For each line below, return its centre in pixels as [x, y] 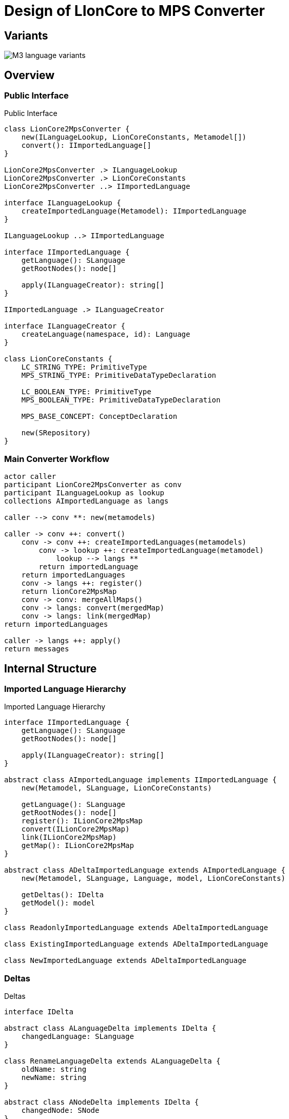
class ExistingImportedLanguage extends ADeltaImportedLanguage [136, 944]
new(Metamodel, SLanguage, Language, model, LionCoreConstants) [153, 879]
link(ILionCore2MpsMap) [69, 837]
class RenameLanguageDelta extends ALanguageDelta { [112, 1061]
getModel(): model [58, 903]
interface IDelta [39, 1012]
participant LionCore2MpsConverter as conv [93, 485]
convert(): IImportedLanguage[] [86, 146]
